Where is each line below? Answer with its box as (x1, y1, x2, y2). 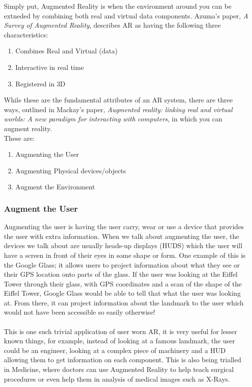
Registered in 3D (15, 78, 66, 88)
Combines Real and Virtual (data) (15, 46, 118, 56)
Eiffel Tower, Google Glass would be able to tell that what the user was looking (4, 288, 241, 298)
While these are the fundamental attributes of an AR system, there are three (4, 95, 233, 105)
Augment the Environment (15, 182, 95, 192)
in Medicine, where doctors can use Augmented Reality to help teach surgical (4, 364, 234, 374)
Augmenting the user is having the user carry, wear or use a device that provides (4, 221, 244, 232)
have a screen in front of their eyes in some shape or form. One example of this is (4, 250, 246, 260)
